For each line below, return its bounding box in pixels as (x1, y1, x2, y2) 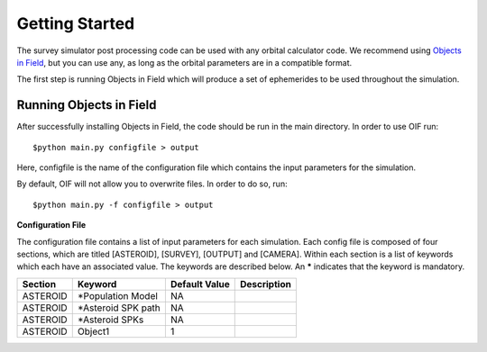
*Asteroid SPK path (77, 302, 161, 314)
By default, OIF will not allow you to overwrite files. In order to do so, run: (16, 178, 288, 189)
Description (239, 277, 292, 290)
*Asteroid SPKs (77, 313, 144, 326)
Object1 (77, 325, 110, 338)
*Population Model (77, 289, 158, 302)
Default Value (170, 277, 230, 290)
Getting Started (16, 14, 135, 33)
